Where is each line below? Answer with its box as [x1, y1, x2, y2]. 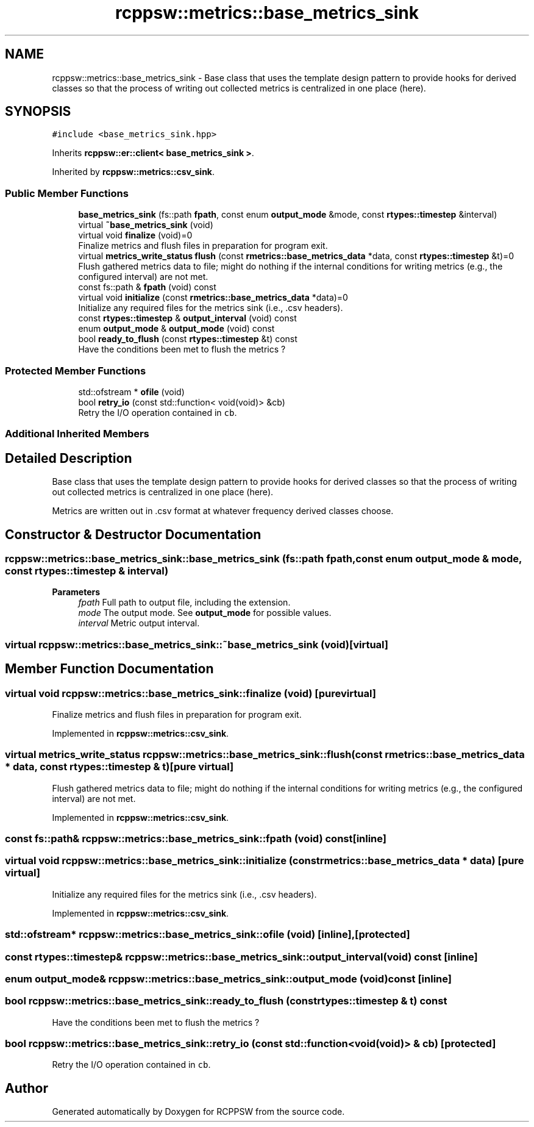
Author [5, 1080, 48, 1096]
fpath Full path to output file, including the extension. [78, 597, 291, 608]
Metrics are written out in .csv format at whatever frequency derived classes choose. [52, 506, 394, 517]
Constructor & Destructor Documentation [5, 526, 262, 542]
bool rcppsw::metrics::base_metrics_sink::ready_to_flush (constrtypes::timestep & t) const [5, 995, 447, 1007]
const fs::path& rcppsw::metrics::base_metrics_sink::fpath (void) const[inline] [5, 832, 387, 845]
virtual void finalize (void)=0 [78, 230, 193, 241]
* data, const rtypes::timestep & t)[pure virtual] [5, 760, 234, 773]
